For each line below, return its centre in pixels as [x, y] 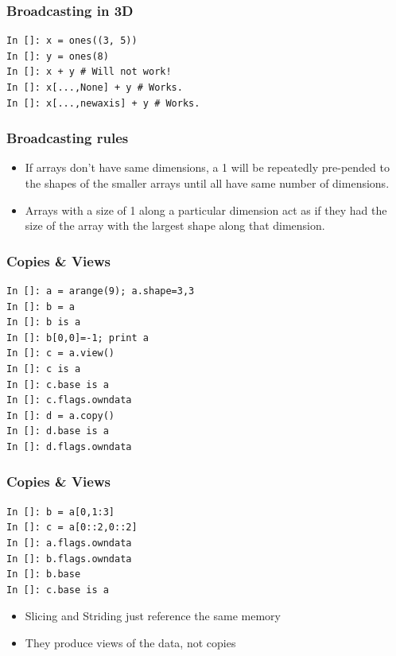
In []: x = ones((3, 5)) [72, 41]
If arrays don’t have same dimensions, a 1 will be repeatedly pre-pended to [207, 167]
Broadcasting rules [68, 138]
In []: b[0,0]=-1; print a [78, 338]
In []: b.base [44, 574]
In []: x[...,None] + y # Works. [95, 87]
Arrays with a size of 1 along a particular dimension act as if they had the [206, 210]
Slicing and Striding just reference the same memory [153, 616]
